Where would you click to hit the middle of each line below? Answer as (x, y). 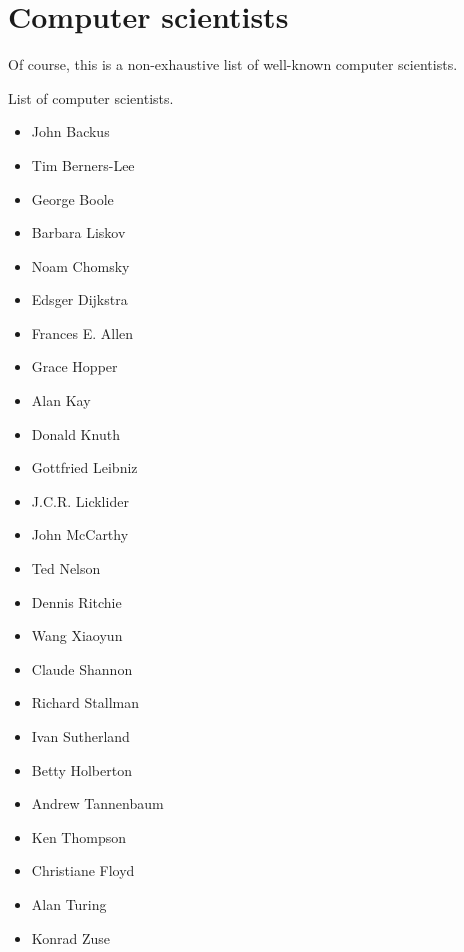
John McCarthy (80, 534)
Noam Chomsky (80, 265)
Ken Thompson (78, 836)
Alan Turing (69, 903)
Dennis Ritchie (76, 601)
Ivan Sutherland (80, 736)
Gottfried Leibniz (84, 467)
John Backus (70, 131)
